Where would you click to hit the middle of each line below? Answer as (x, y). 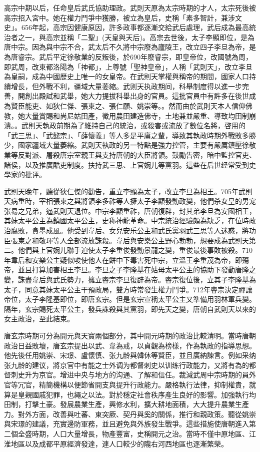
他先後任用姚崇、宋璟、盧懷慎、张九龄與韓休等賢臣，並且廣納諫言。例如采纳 (130, 355)
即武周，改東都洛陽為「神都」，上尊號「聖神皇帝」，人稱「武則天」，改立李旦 (128, 66)
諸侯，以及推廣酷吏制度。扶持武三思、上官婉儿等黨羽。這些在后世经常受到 (126, 164)
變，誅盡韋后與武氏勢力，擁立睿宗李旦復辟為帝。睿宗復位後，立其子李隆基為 (130, 280)
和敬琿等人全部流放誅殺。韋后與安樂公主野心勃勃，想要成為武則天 (140, 240)
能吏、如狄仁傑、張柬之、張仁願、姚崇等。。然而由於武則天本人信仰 (135, 105)
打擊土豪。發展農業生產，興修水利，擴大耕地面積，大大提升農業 (130, 404)
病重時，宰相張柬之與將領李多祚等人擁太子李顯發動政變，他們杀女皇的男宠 (133, 201)
